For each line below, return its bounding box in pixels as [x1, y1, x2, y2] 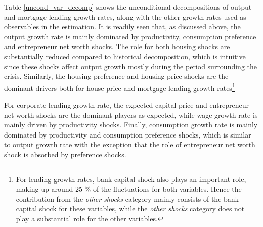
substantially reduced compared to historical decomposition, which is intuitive [4, 51, 246, 61]
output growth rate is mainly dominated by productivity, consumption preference [4, 31, 256, 41]
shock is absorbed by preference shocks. [4, 149, 126, 159]
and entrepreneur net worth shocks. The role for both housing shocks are [4, 41, 230, 52]
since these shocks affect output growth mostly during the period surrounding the [4, 61, 257, 71]
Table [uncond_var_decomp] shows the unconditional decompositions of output [4, 2, 252, 12]
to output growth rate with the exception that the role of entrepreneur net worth [4, 139, 255, 150]
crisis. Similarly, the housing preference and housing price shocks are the [4, 71, 229, 81]
